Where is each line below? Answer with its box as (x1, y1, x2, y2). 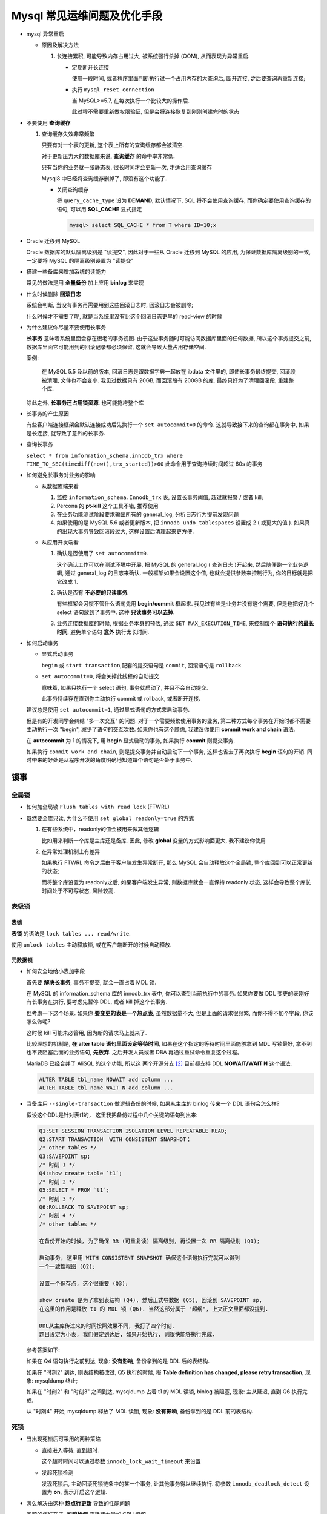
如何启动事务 (26, 640, 59, 646)
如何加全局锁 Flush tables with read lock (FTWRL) (26, 803, 170, 811)
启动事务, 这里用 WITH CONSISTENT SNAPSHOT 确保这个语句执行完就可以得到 (39, 1254, 240, 1261)
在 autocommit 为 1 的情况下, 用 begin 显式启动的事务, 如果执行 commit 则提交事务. (26, 736, 236, 744)
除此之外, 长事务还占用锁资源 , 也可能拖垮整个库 (26, 398, 144, 406)
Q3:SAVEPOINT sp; (39, 1152, 91, 1160)
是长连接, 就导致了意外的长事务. (26, 429, 106, 437)
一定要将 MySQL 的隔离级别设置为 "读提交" (26, 257, 134, 264)
